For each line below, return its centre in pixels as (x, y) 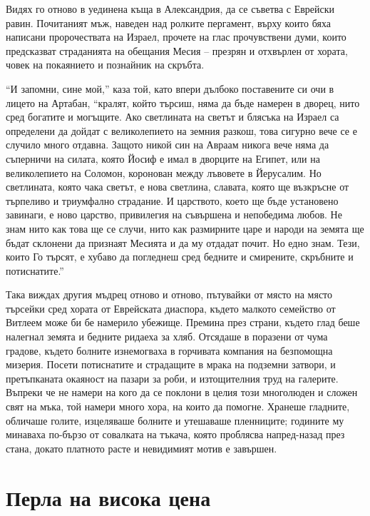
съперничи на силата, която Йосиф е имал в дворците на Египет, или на (163, 158)
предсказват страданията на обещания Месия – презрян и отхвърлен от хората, (177, 50)
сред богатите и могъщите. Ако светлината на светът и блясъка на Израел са (173, 117)
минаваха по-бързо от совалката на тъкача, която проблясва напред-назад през (175, 434)
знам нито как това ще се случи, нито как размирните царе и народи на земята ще (185, 228)
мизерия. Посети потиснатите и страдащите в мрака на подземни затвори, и (171, 364)
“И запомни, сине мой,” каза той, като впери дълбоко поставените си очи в (170, 88)
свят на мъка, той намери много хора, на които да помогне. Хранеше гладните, (178, 406)
